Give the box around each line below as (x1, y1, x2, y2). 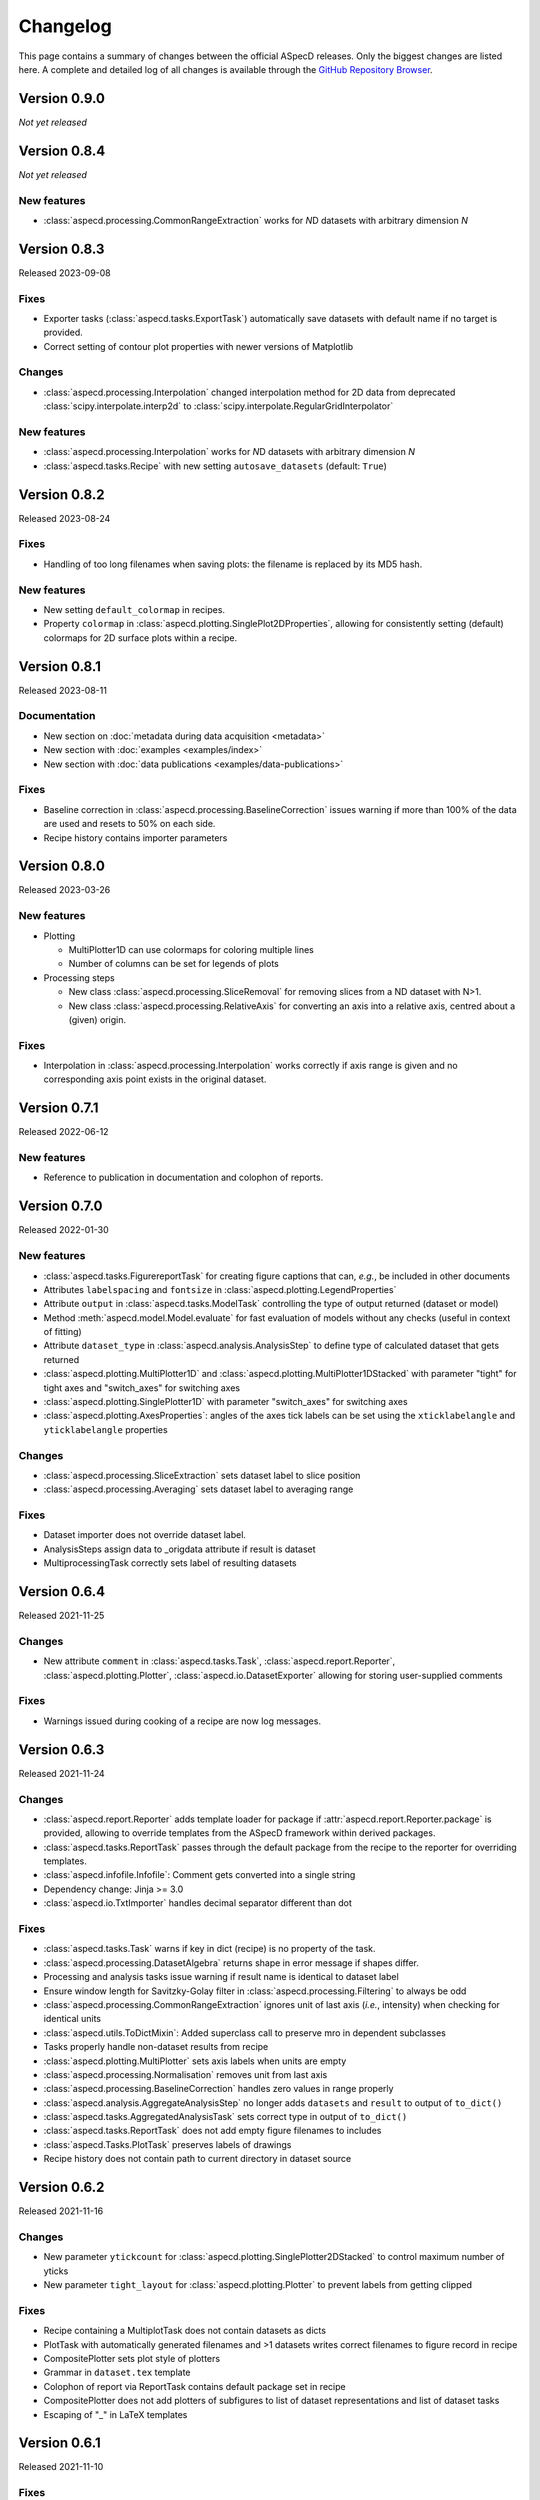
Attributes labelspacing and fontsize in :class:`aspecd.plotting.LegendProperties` (43, 1283, 397, 1295)
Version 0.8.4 (18, 142, 106, 159)
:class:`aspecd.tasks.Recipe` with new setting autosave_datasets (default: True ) (43, 460, 387, 472)
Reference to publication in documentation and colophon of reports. (43, 1171, 324, 1184)
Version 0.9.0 (18, 90, 105, 107)
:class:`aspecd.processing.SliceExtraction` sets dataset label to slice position (43, 1469, 361, 1481)
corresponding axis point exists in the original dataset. (43, 1073, 267, 1085)
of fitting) (43, 1326, 82, 1338)
